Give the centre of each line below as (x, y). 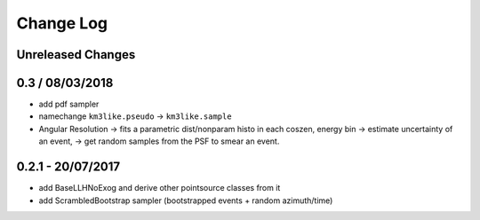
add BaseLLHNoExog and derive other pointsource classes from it (160, 188)
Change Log (62, 23)
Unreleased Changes (76, 55)
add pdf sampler (69, 104)
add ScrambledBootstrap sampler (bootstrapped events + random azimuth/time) (186, 200)
